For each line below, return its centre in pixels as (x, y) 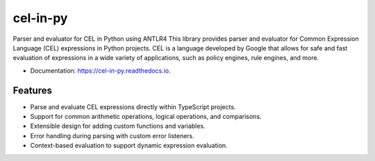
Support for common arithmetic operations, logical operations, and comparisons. (146, 117)
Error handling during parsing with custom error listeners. (112, 135)
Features (32, 90)
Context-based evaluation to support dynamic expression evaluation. (129, 146)
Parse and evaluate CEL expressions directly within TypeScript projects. (133, 106)
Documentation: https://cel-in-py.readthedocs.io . (101, 70)
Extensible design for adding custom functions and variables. (118, 126)
